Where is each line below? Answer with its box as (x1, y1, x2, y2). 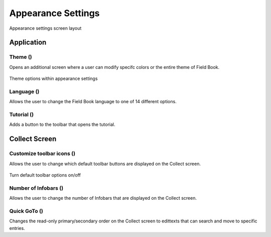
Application (9, 38, 47, 47)
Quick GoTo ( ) (9, 207, 44, 214)
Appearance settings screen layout (9, 25, 82, 31)
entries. (9, 225, 25, 231)
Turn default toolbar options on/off (9, 172, 81, 178)
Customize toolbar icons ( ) (9, 150, 75, 157)
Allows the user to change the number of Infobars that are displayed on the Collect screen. (9, 195, 197, 201)
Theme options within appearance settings (9, 75, 98, 82)
